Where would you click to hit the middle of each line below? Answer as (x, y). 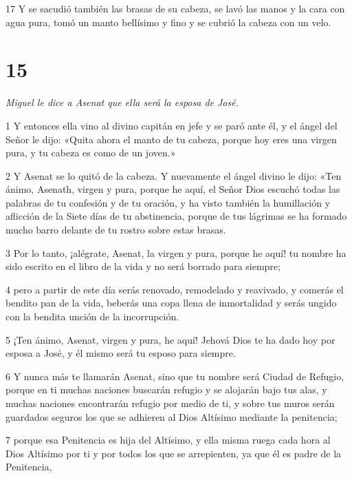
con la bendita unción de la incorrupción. (92, 316)
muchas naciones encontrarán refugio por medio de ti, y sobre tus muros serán (170, 403)
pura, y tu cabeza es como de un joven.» (91, 153)
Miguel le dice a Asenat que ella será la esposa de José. (122, 102)
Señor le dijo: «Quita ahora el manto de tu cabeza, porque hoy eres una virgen (171, 139)
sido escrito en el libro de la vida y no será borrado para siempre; (143, 266)
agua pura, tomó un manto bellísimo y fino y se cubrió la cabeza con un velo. (168, 22)
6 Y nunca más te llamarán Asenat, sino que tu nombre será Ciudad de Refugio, (175, 376)
